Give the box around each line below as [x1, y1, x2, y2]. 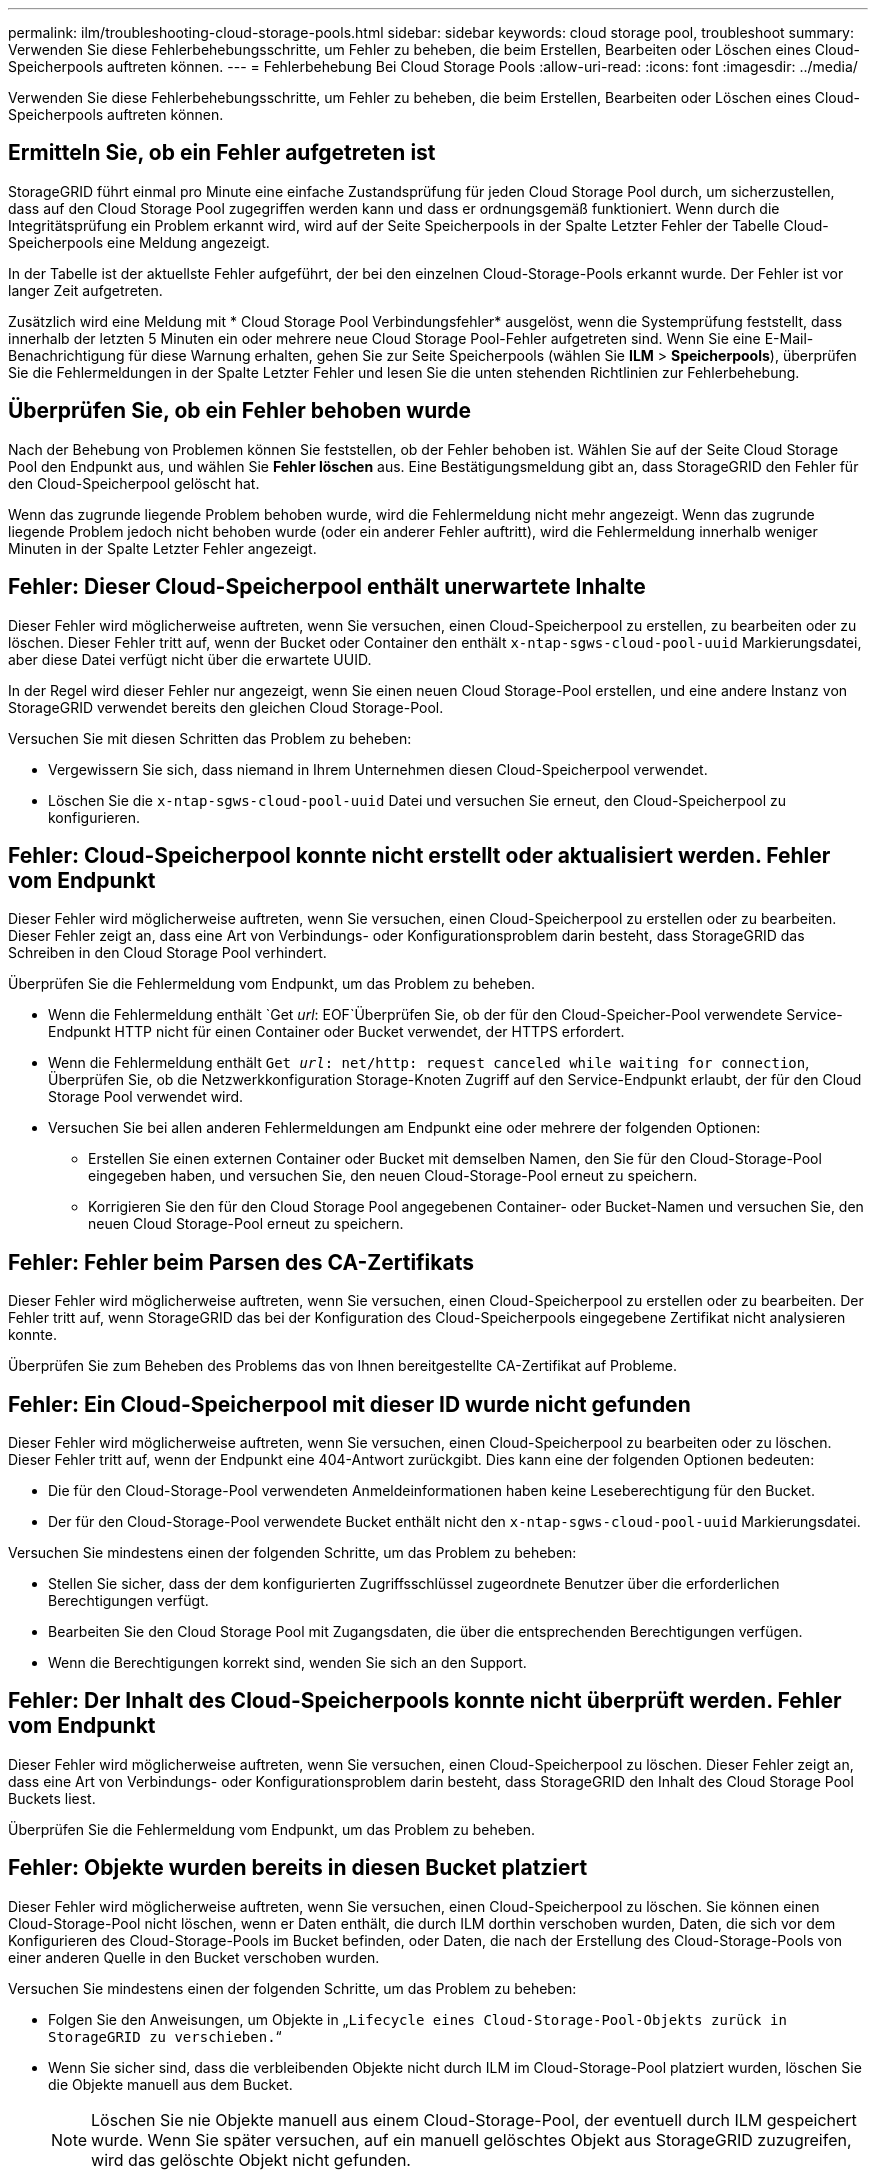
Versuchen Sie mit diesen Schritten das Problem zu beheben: [8, 729, 412, 747]
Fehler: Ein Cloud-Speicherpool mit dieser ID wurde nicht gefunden [8, 1391, 691, 1417]
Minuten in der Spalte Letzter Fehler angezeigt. [8, 539, 317, 557]
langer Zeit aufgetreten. [8, 281, 163, 299]
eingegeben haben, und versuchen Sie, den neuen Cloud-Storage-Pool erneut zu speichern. [88, 1167, 698, 1185]
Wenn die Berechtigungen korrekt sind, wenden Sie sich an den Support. [48, 1654, 527, 1672]
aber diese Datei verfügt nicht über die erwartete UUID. [8, 650, 372, 668]
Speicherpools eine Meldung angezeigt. [8, 233, 270, 251]
